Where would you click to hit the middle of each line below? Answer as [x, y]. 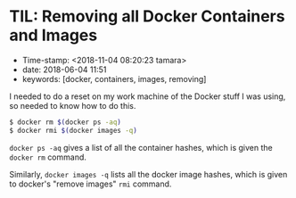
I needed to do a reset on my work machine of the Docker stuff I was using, [148, 96]
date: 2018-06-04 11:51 [64, 70]
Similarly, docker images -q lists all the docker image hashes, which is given [148, 174]
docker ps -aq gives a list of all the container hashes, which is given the [141, 147]
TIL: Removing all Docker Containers [147, 16]
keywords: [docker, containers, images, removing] [114, 78]
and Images [53, 35]
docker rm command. [48, 157]
